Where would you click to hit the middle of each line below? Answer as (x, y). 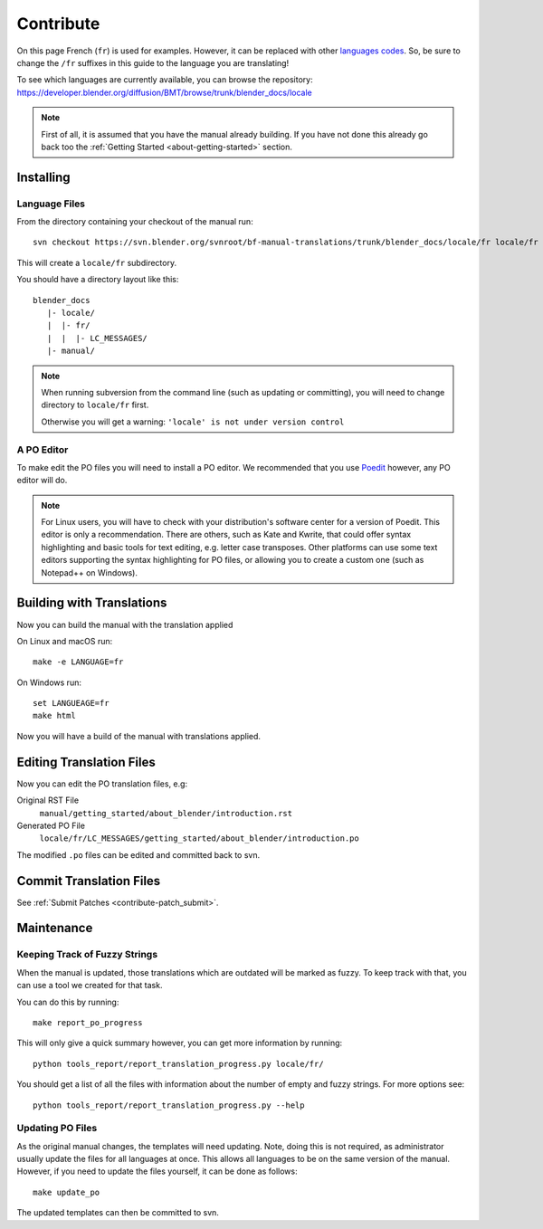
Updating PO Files (57, 1129)
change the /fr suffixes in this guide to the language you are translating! (153, 62)
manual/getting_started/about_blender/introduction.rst (166, 813)
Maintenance (55, 928)
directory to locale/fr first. (95, 405)
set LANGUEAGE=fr (71, 703)
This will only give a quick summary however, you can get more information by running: (180, 1043)
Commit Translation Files (89, 881)
